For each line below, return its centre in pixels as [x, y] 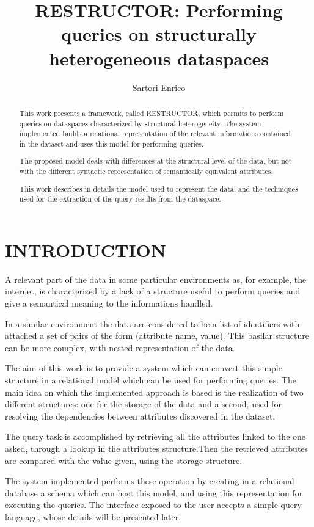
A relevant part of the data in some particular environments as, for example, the [156, 279]
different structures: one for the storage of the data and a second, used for [143, 404]
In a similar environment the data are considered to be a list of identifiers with [152, 323]
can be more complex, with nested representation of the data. [120, 347]
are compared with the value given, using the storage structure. [124, 460]
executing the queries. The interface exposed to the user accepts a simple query [153, 505]
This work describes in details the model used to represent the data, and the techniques [159, 188]
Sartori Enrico [159, 87]
